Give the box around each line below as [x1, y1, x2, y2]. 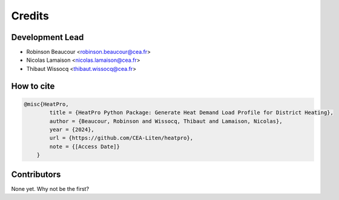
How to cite [11, 81, 55, 91]
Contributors [11, 169, 61, 179]
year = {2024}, [49, 126, 95, 133]
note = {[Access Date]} [49, 143, 120, 150]
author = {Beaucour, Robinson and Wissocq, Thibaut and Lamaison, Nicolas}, [49, 118, 283, 124]
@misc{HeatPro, [24, 101, 69, 107]
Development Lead [11, 32, 84, 42]
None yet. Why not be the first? [11, 185, 90, 192]
